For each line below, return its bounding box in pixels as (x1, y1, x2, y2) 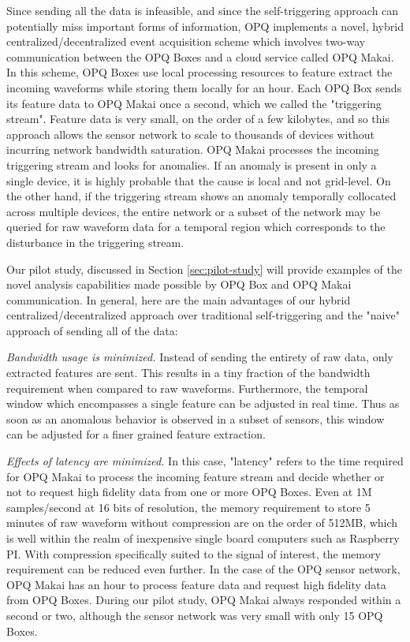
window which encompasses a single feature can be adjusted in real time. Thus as (6, 395, 400, 412)
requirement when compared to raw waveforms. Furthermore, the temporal (6, 379, 368, 396)
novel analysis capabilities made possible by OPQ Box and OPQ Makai (6, 276, 352, 293)
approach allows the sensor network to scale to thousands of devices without (6, 125, 375, 142)
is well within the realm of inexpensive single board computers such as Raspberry (6, 530, 400, 546)
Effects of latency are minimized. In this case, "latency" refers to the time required (6, 453, 404, 469)
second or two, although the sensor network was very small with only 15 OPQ (6, 607, 383, 623)
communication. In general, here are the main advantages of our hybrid (6, 291, 351, 308)
